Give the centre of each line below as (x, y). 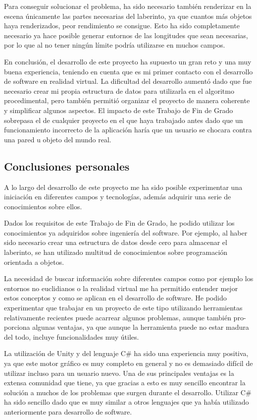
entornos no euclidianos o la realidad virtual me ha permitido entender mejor (121, 288)
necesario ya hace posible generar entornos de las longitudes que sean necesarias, (126, 35)
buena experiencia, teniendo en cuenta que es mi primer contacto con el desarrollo (128, 71)
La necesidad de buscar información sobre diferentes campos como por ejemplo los (129, 278)
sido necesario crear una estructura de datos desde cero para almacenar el (116, 242)
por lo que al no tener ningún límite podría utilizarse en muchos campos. (115, 45)
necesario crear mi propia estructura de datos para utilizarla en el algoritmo (119, 90)
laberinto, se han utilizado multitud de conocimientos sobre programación (116, 252)
